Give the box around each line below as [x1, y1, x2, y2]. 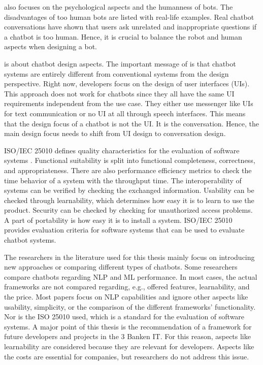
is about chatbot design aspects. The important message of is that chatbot [4, 58, 236, 69]
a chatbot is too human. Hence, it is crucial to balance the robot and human [4, 31, 242, 42]
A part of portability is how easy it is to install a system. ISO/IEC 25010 [4, 214, 233, 225]
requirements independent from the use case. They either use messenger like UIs [4, 98, 253, 109]
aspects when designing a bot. [4, 41, 97, 52]
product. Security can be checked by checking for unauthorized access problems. [4, 205, 253, 215]
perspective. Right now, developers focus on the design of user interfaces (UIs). [4, 78, 250, 89]
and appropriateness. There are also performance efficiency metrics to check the [4, 164, 252, 175]
